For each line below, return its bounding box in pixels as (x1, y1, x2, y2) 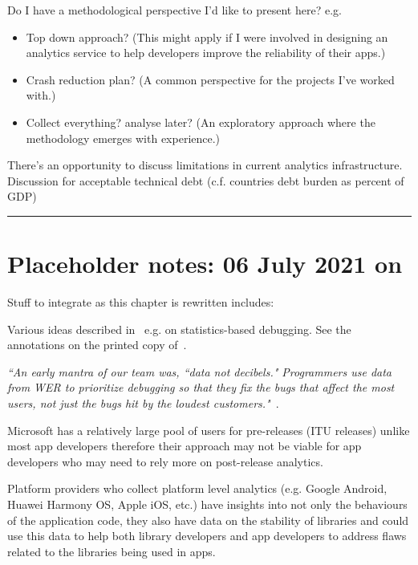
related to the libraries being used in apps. (7, 543, 216, 559)
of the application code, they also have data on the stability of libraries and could (7, 511, 409, 528)
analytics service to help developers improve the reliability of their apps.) (26, 44, 386, 61)
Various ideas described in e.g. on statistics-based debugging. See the (7, 320, 351, 337)
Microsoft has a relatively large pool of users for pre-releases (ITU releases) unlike (7, 421, 410, 438)
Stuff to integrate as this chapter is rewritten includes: (7, 294, 274, 311)
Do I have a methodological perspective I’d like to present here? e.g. (7, 2, 342, 18)
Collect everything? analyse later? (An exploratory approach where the (26, 113, 375, 130)
